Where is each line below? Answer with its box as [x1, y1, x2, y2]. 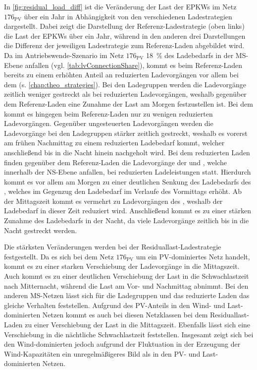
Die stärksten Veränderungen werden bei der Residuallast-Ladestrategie [4, 242, 221, 252]
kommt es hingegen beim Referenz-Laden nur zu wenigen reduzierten [4, 108, 213, 119]
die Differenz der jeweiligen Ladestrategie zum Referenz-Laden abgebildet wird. [4, 40, 245, 51]
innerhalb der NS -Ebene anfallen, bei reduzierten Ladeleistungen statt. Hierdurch [4, 167, 251, 177]
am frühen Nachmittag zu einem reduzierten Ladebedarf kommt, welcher [4, 137, 225, 148]
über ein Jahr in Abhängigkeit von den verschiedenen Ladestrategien [24, 11, 232, 21]
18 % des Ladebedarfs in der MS [146, 50, 246, 60]
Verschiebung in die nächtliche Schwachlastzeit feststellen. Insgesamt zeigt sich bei [4, 329, 254, 339]
